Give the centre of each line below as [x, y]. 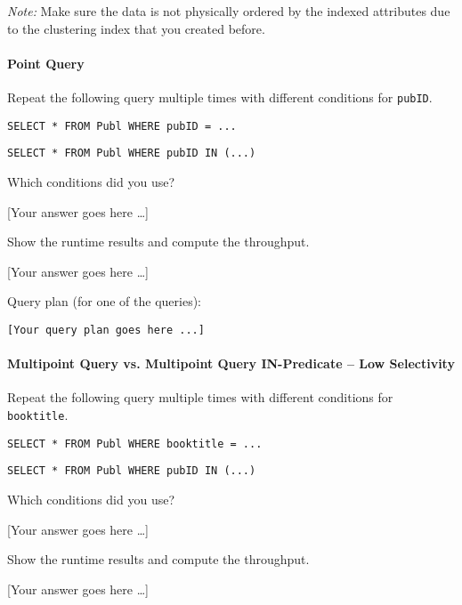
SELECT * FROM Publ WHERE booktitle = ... [135, 444]
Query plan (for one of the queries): [104, 301]
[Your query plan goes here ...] [106, 330]
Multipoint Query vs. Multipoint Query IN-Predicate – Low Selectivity [231, 363]
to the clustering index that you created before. [136, 28]
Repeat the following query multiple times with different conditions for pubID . [220, 97]
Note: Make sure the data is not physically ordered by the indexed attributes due [229, 11]
